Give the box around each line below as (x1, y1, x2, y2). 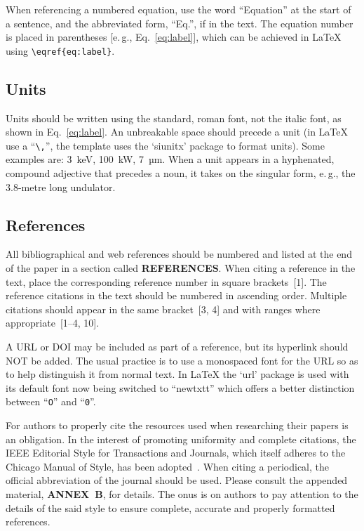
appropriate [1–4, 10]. (6, 315, 100, 330)
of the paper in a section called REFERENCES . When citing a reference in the (6, 261, 356, 275)
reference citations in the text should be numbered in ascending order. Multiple (6, 288, 347, 303)
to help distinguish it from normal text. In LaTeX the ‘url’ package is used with (6, 367, 349, 381)
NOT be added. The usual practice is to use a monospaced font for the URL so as (6, 353, 358, 367)
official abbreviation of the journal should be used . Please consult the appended (6, 473, 348, 487)
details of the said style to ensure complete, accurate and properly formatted (6, 500, 335, 515)
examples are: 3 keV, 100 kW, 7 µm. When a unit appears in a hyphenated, (6, 152, 335, 166)
